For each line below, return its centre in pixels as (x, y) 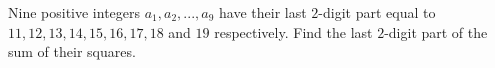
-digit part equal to (377, 12)
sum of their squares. (72, 51)
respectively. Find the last (293, 31)
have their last (263, 12)
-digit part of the (436, 31)
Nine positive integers (74, 12)
